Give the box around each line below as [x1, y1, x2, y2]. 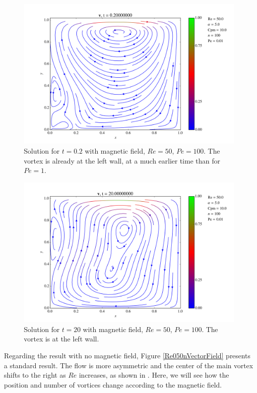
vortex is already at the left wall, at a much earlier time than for [24, 155, 220, 166]
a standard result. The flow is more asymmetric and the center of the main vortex [4, 360, 253, 370]
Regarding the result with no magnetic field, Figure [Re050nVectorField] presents [4, 350, 251, 360]
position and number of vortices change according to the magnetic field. [4, 379, 222, 390]
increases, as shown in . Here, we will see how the [79, 370, 229, 380]
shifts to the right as [4, 370, 66, 380]
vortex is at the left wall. [24, 334, 99, 344]
